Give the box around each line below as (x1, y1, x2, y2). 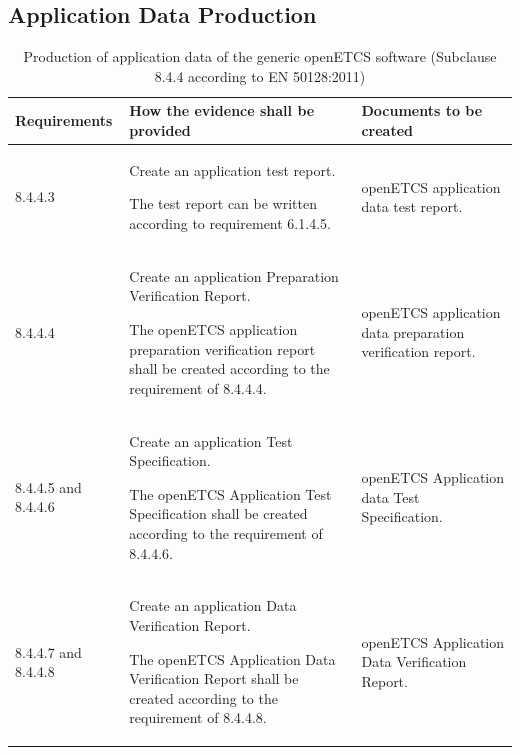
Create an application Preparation (129, 265, 339, 286)
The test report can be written (129, 193, 317, 214)
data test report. (361, 196, 463, 217)
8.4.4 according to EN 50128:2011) (154, 65, 366, 86)
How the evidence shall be (129, 100, 315, 121)
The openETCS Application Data (129, 648, 336, 669)
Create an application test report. (129, 159, 336, 180)
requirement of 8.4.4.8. (129, 707, 267, 728)
